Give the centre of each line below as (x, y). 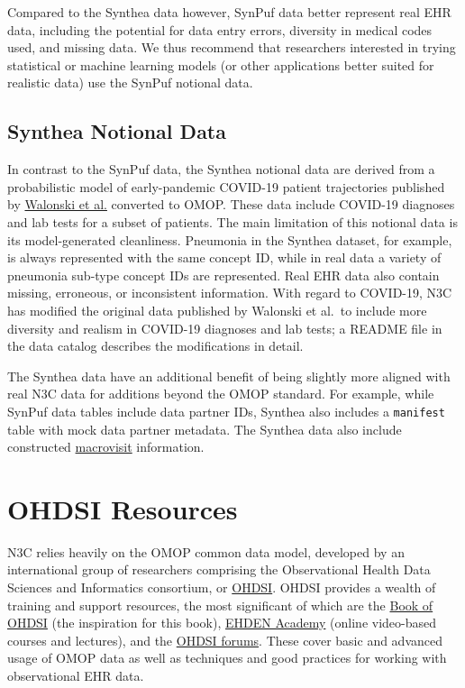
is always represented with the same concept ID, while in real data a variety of (224, 257)
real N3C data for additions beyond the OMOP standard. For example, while (221, 394)
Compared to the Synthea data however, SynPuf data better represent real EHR (229, 12)
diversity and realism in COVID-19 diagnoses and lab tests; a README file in (225, 328)
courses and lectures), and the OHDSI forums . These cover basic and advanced (225, 640)
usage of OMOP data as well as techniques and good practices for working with (227, 658)
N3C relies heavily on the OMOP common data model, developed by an (206, 551)
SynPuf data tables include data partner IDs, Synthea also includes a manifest (226, 411)
